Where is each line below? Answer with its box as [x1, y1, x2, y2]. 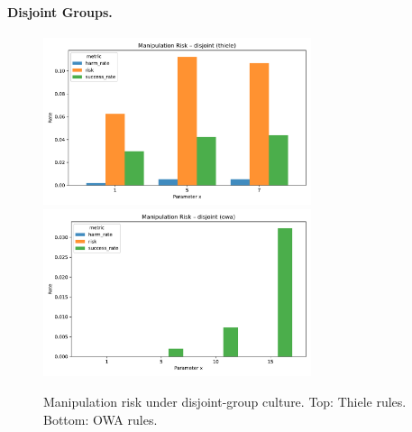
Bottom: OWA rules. [43, 409, 158, 428]
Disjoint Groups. [7, 2, 113, 21]
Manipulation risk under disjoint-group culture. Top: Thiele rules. [43, 391, 407, 410]
